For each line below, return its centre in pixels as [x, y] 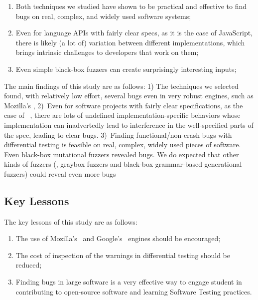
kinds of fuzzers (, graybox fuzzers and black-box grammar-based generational [123, 164]
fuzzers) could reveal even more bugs [60, 173]
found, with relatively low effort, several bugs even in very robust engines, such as [129, 96]
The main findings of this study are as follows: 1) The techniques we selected [121, 86]
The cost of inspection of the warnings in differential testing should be [123, 255]
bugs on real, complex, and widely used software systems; [103, 16]
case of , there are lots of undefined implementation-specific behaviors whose [122, 115]
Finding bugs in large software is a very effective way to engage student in [129, 282]
